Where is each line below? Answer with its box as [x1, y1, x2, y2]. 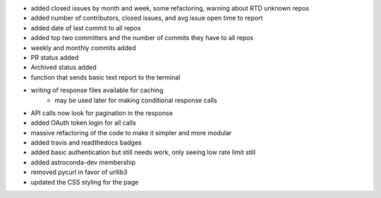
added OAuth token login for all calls [30, 118, 137, 127]
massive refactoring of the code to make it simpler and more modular [30, 128, 232, 137]
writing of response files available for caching [30, 86, 164, 94]
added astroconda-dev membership [30, 158, 136, 166]
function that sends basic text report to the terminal [30, 73, 181, 81]
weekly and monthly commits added [30, 43, 136, 52]
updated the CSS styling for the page [30, 178, 139, 186]
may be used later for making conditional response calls [54, 96, 218, 104]
